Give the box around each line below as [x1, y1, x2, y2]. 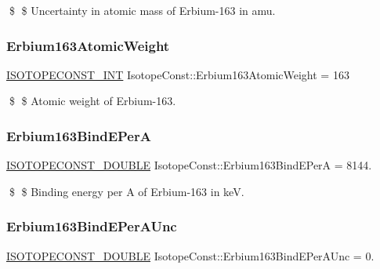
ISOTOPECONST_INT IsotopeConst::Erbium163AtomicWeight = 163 [6, 66, 349, 82]
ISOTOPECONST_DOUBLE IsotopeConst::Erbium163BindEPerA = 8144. [6, 157, 372, 173]
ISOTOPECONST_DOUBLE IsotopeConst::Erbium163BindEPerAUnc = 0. [6, 247, 375, 264]
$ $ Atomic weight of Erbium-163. [9, 93, 176, 109]
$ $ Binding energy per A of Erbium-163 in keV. [9, 183, 244, 199]
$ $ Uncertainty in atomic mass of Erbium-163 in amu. [9, 2, 276, 18]
